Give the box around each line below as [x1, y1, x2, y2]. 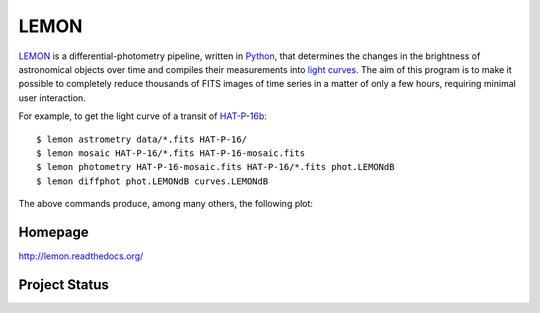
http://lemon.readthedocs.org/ [18, 250, 144, 262]
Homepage [18, 223, 89, 240]
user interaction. [18, 91, 87, 104]
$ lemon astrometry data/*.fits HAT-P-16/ [36, 133, 248, 145]
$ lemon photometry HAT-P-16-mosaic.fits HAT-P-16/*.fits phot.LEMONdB [36, 161, 395, 173]
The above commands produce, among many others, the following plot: [18, 198, 314, 210]
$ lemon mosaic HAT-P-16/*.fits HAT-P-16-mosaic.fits [36, 147, 305, 159]
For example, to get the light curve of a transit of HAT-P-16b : [18, 110, 267, 122]
